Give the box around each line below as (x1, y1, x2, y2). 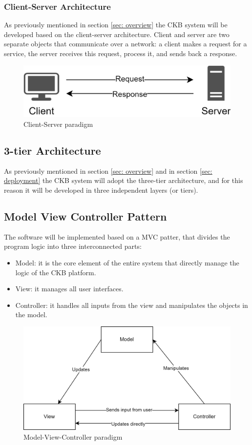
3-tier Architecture (4, 143, 101, 158)
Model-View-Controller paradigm (23, 431, 123, 442)
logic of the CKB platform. (15, 267, 96, 277)
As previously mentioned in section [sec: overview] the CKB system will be (4, 20, 228, 30)
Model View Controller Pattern (4, 208, 167, 223)
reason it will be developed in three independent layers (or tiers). (4, 185, 198, 195)
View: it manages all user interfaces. (15, 283, 124, 294)
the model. (15, 309, 47, 320)
